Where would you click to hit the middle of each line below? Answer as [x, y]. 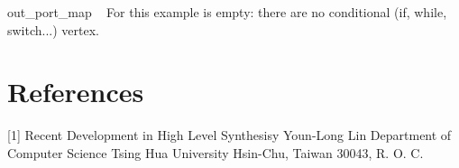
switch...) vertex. [54, 29]
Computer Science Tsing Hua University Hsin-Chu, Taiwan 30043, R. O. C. [216, 152]
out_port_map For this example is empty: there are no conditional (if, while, [227, 12]
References [76, 92]
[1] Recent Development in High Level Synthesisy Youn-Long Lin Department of [229, 135]
